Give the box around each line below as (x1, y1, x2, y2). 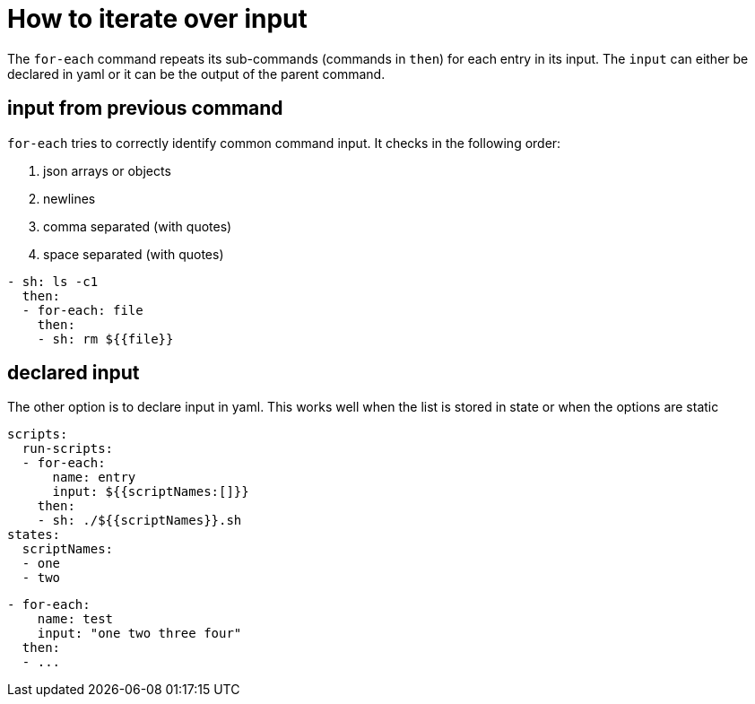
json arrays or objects (43, 162, 171, 178)
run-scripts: (22, 441, 114, 456)
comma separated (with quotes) (43, 218, 232, 234)
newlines (43, 190, 96, 206)
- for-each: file (22, 302, 143, 317)
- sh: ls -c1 (7, 274, 99, 289)
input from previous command (7, 97, 283, 120)
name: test (37, 612, 114, 627)
